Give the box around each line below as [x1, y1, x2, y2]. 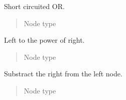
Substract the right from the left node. [4, 68, 122, 79]
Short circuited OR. [4, 1, 65, 11]
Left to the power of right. [4, 35, 85, 45]
